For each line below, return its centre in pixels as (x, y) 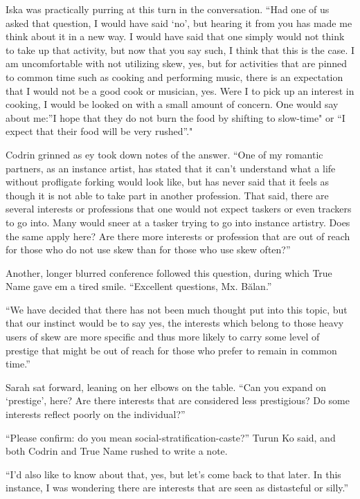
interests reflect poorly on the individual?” (96, 414)
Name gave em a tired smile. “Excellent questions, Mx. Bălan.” (139, 286)
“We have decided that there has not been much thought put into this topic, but (177, 309)
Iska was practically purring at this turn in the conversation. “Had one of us (168, 9)
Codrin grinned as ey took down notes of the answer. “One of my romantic (164, 154)
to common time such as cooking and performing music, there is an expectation (174, 76)
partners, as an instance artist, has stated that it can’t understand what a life (171, 168)
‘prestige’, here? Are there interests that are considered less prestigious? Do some (178, 400)
